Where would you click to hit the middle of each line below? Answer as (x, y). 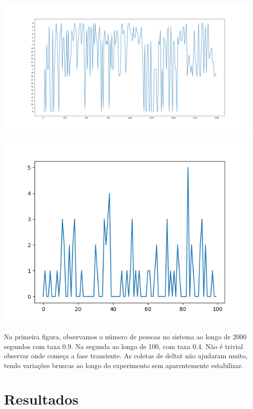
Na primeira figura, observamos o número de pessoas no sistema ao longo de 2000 (125, 337)
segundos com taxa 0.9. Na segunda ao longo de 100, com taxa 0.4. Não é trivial (124, 346)
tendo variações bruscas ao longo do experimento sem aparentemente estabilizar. (124, 365)
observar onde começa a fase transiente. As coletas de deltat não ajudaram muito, (126, 356)
